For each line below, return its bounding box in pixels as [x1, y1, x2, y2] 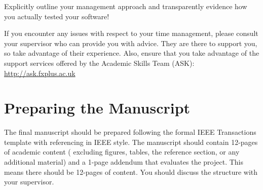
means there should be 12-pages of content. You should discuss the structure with [4, 166, 258, 177]
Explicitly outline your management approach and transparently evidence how [4, 1, 247, 11]
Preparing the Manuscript [4, 97, 191, 118]
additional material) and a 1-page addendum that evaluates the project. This [4, 157, 243, 167]
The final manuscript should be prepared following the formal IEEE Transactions [4, 127, 256, 137]
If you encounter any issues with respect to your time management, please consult [4, 28, 258, 39]
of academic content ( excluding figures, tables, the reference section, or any [4, 146, 240, 157]
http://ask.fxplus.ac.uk [4, 67, 76, 78]
